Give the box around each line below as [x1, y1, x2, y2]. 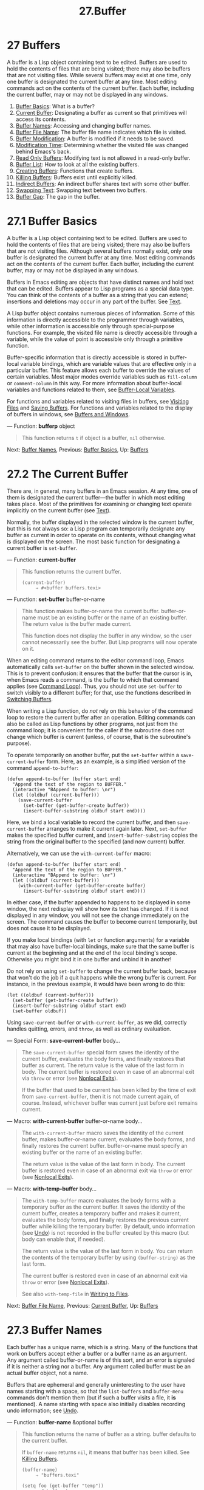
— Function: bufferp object [7, 422, 75, 430]
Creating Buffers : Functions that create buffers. [15, 167, 134, 174]
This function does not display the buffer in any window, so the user [21, 632, 192, 639]
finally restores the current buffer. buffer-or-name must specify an [21, 1142, 188, 1149]
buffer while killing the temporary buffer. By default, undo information [21, 1223, 195, 1230]
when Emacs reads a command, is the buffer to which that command [7, 676, 179, 683]
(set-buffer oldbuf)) [12, 1008, 67, 1014]
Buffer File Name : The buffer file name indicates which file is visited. [15, 128, 187, 136]
